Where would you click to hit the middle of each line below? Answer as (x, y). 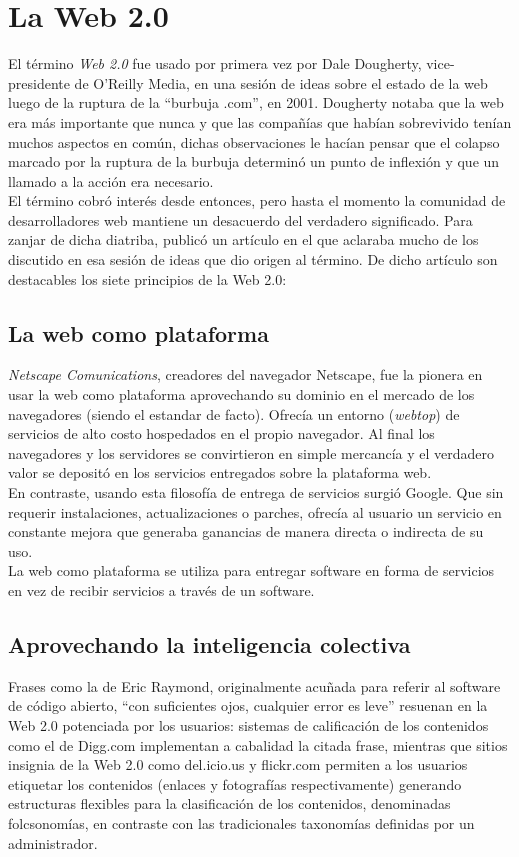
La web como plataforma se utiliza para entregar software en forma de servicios (251, 570)
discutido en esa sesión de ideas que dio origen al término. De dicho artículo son (253, 259)
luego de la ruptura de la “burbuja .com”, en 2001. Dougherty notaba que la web (256, 102)
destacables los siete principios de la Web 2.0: (147, 278)
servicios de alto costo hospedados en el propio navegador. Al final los (221, 433)
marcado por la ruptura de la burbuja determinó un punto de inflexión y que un (254, 161)
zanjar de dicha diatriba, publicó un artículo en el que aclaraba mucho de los (243, 239)
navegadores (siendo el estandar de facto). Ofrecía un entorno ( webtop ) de (234, 413)
